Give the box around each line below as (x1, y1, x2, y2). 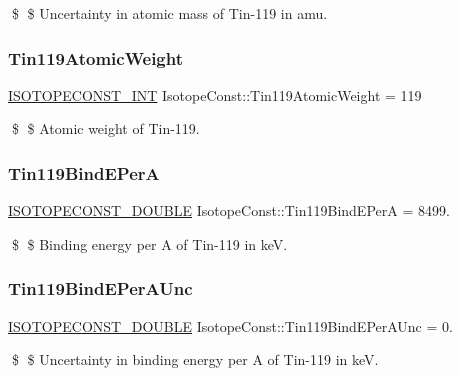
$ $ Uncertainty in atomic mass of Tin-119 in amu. (11, 3, 328, 23)
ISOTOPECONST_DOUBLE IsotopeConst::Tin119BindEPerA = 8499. (8, 200, 450, 221)
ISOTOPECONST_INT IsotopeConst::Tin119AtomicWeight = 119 (8, 84, 422, 105)
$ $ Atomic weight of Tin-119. (11, 118, 200, 139)
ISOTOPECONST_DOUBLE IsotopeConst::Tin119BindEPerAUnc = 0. (8, 315, 453, 336)
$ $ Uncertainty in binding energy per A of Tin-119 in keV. (11, 349, 379, 370)
